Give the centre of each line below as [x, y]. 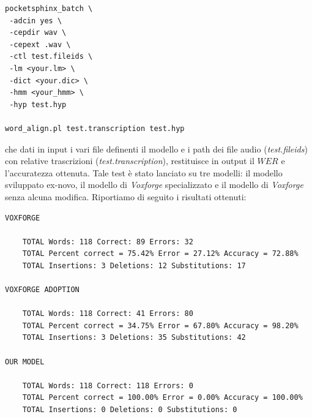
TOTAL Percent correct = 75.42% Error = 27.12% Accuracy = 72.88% [160, 254]
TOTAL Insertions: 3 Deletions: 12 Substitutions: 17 [134, 265]
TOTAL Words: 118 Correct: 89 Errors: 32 [108, 242]
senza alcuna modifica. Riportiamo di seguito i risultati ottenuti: [126, 196]
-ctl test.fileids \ [51, 57]
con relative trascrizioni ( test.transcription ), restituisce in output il [130, 161]
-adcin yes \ [36, 21]
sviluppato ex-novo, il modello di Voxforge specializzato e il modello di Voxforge [154, 185]
